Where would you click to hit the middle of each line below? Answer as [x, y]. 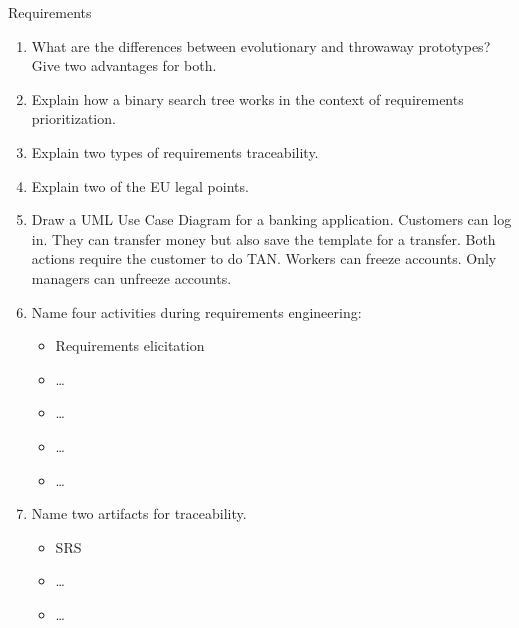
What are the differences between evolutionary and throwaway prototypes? [261, 45]
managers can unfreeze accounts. [131, 277]
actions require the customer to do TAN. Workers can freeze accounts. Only [264, 258]
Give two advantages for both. [124, 65]
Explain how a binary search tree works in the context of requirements [247, 98]
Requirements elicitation [130, 345]
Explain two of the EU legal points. [140, 185]
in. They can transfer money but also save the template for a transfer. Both [263, 238]
